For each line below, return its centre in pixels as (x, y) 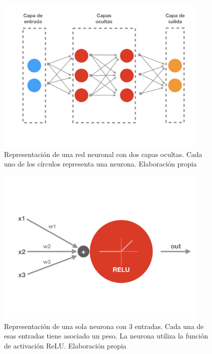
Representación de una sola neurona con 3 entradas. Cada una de (104, 326)
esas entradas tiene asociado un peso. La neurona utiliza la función (106, 336)
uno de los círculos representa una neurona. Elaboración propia (101, 164)
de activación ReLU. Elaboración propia (65, 345)
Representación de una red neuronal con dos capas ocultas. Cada (103, 154)
